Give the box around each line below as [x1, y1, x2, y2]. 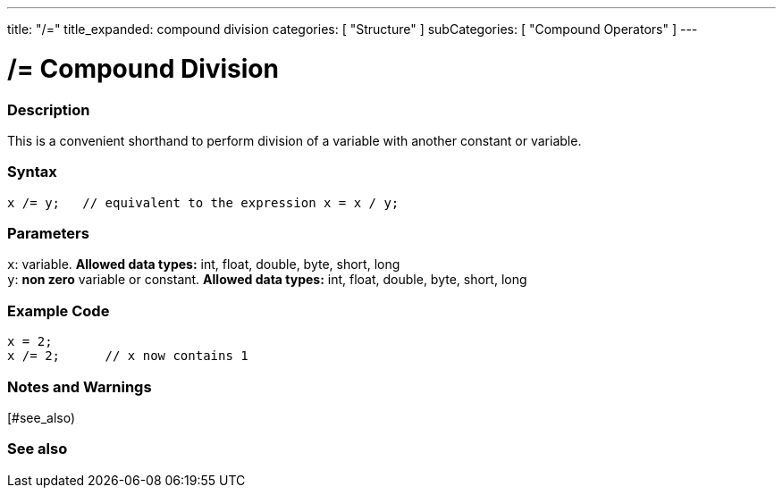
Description [7, 100, 90, 119]
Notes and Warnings [7, 377, 152, 396]
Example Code [7, 301, 110, 320]
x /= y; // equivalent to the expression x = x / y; [7, 195, 400, 210]
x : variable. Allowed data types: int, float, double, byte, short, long [7, 256, 400, 273]
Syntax [7, 163, 57, 181]
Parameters [7, 224, 89, 242]
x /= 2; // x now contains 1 [7, 348, 248, 364]
